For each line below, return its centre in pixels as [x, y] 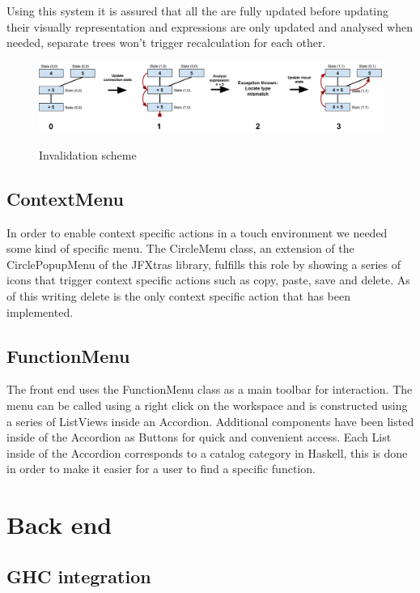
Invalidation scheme [88, 154]
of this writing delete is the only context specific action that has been [178, 296]
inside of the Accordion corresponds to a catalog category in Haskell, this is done [207, 452]
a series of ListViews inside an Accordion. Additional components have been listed [210, 421]
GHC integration [79, 576]
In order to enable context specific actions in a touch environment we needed [197, 232]
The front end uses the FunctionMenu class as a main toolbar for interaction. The [210, 389]
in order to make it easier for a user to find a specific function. [161, 469]
